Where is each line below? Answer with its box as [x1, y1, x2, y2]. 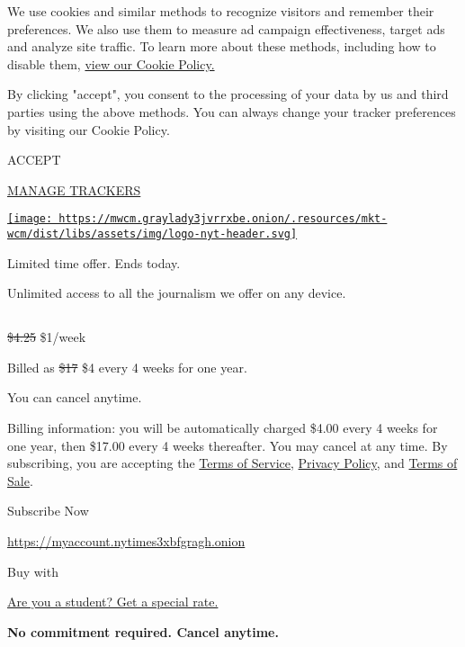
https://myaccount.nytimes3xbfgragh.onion [7, 531, 246, 550]
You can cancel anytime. [7, 388, 142, 407]
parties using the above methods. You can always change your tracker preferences [7, 102, 456, 121]
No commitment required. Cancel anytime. [7, 622, 279, 641]
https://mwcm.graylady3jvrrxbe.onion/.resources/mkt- [58, 212, 388, 226]
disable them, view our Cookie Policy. [7, 54, 215, 73]
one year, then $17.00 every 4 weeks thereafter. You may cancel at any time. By [7, 436, 448, 454]
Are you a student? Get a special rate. [7, 592, 219, 611]
